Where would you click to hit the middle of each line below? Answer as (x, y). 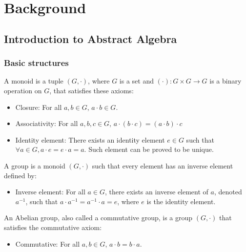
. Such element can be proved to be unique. (149, 149)
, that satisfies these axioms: (92, 90)
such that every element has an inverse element (163, 165)
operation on (23, 90)
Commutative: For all (48, 243)
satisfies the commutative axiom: (53, 227)
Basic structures (36, 63)
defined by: (20, 175)
